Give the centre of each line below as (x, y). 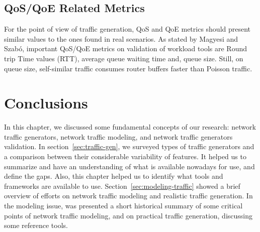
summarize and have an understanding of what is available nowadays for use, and (129, 166)
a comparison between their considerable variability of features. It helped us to (125, 156)
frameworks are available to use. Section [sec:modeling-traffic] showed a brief (122, 186)
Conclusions (46, 103)
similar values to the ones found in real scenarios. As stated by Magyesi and (121, 38)
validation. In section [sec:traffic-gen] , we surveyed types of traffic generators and (129, 146)
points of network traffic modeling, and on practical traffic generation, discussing (128, 215)
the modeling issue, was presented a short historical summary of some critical (123, 206)
